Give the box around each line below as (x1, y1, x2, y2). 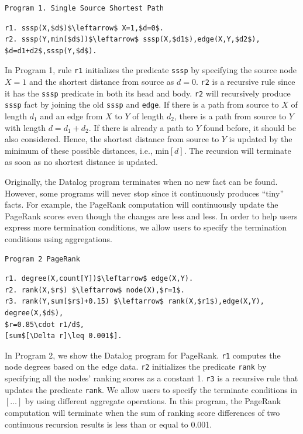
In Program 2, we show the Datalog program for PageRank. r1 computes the (5, 349, 281, 361)
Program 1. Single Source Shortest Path (5, 4, 164, 12)
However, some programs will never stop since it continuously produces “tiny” (5, 187, 284, 199)
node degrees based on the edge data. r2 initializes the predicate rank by (5, 360, 267, 373)
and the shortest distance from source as (29, 75, 174, 88)
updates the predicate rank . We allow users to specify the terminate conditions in (5, 383, 298, 395)
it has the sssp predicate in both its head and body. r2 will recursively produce (5, 87, 291, 99)
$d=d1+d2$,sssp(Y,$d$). (5, 46, 97, 55)
